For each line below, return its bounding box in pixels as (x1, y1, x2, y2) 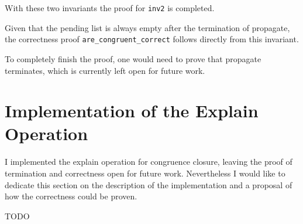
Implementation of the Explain (5, 99, 259, 123)
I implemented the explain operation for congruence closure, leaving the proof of (5, 155, 292, 168)
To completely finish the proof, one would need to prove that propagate (5, 52, 261, 65)
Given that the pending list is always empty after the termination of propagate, (5, 21, 290, 33)
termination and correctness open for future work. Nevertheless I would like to (5, 167, 285, 179)
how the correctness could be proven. (5, 190, 137, 202)
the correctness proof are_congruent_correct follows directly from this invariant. (5, 33, 299, 45)
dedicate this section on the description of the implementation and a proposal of (5, 178, 292, 191)
